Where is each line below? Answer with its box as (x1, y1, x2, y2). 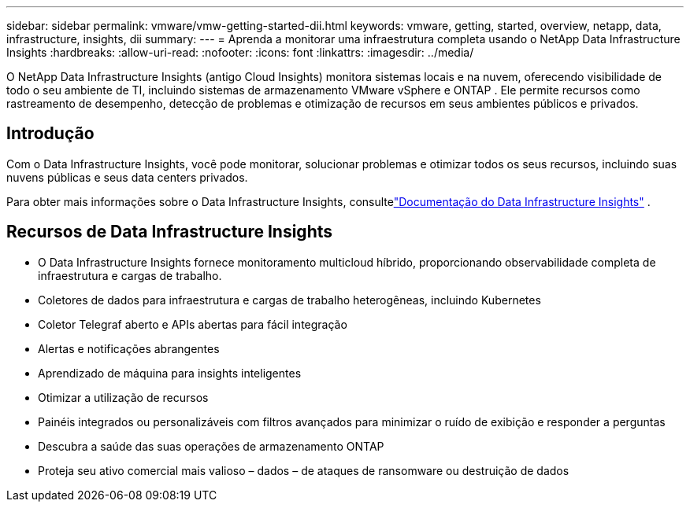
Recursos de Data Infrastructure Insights (6, 222, 333, 242)
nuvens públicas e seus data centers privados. (6, 170, 248, 184)
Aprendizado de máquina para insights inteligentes (38, 366, 302, 380)
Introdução (6, 123, 95, 144)
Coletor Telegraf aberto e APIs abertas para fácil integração (38, 317, 347, 331)
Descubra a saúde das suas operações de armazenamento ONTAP (38, 439, 384, 453)
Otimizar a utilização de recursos (38, 390, 209, 404)
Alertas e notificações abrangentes (38, 341, 220, 355)
